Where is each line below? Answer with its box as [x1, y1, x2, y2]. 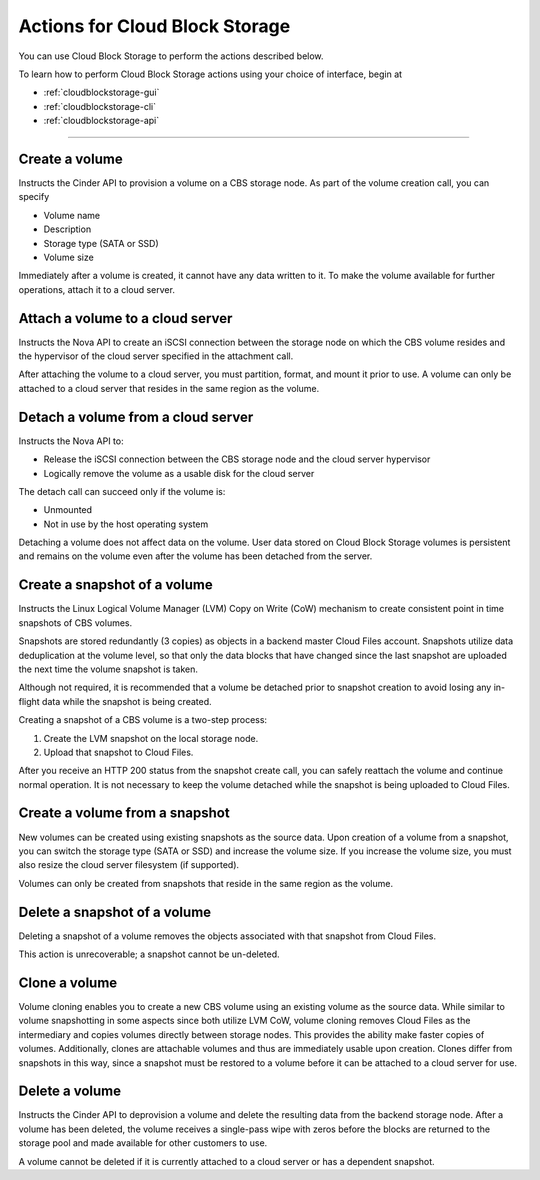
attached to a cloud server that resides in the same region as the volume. [18, 382, 320, 394]
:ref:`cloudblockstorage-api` [43, 115, 160, 127]
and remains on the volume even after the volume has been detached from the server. [18, 550, 373, 562]
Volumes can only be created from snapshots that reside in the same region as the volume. [18, 877, 394, 889]
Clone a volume [18, 974, 118, 991]
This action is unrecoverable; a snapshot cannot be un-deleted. [18, 948, 280, 960]
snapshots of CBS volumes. [18, 616, 133, 629]
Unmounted [43, 504, 93, 516]
